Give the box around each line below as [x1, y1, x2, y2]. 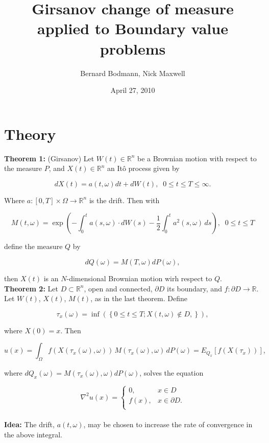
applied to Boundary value [37, 18, 228, 39]
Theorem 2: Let [4, 283, 58, 293]
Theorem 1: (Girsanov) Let [4, 153, 94, 163]
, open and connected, [84, 283, 153, 293]
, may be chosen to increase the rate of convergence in [83, 419, 253, 430]
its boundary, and [167, 283, 222, 293]
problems [100, 38, 166, 59]
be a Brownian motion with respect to [137, 153, 257, 163]
